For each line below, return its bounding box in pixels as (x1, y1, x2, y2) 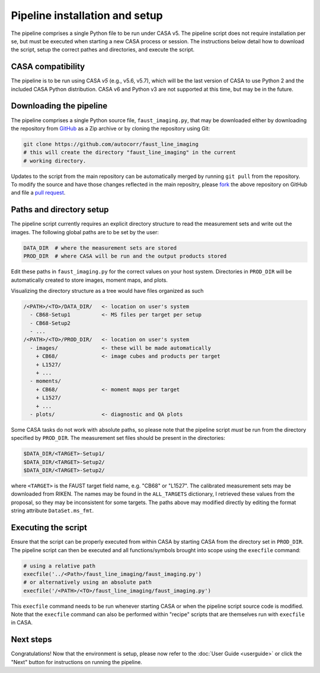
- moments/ (30, 378, 62, 385)
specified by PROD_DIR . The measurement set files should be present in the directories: (11, 435, 225, 442)
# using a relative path (23, 562, 96, 569)
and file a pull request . (11, 189, 66, 196)
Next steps (11, 634, 52, 645)
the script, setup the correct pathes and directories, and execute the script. (11, 46, 195, 53)
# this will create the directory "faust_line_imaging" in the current (23, 149, 236, 156)
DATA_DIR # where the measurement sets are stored (23, 244, 177, 251)
